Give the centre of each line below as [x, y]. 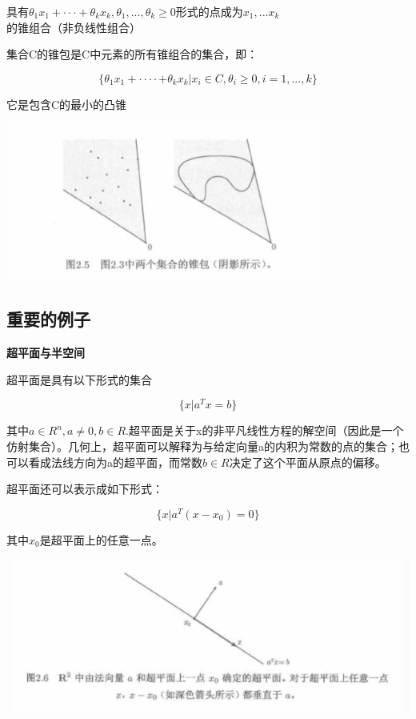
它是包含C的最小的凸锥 [67, 104]
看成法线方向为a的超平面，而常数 [115, 462]
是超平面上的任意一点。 [101, 539]
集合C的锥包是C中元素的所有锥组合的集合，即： [132, 54]
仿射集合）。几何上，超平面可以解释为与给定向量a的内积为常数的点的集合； [202, 446]
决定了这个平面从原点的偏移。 [308, 462]
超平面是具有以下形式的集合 [79, 379]
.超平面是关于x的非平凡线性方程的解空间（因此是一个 [265, 430]
